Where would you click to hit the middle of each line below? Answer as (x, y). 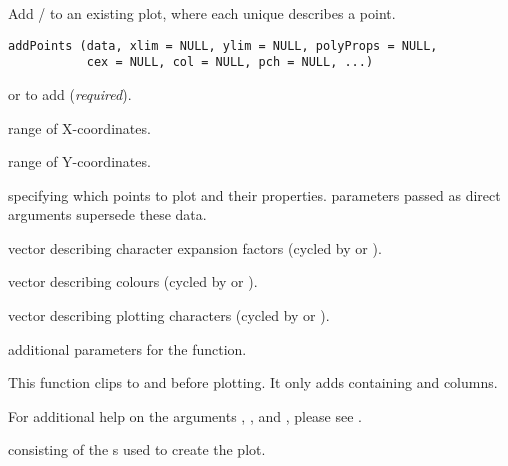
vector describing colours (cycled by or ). (133, 281)
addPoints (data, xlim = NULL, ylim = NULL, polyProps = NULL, (223, 45)
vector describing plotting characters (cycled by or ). (169, 315)
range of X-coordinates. (79, 127)
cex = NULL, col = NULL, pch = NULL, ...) (230, 62)
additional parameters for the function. (127, 348)
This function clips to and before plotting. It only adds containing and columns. (253, 382)
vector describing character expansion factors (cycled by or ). (195, 247)
